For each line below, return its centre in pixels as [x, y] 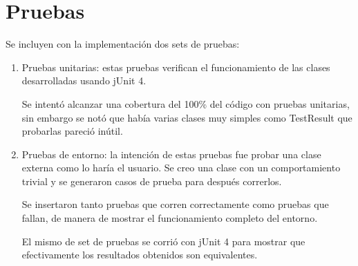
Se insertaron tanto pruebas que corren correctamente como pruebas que [175, 204]
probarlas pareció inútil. [72, 131]
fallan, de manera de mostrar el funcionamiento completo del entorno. [170, 218]
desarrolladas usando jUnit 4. [84, 80]
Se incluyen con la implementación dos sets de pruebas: [123, 44]
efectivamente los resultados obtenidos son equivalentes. [140, 255]
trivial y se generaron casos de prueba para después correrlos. [152, 181]
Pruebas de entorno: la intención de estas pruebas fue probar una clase [171, 154]
